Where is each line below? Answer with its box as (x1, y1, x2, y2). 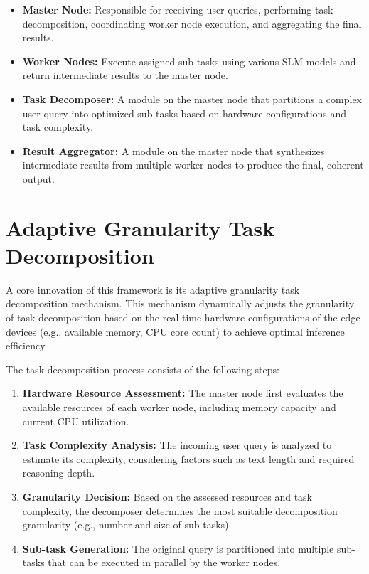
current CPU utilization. (22, 413, 129, 428)
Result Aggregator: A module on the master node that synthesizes (22, 143, 325, 158)
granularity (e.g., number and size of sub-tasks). (22, 517, 232, 532)
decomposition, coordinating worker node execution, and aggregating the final (22, 16, 362, 31)
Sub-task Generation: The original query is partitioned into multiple (22, 541, 334, 556)
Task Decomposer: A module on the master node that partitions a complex (22, 91, 362, 106)
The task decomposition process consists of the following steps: (6, 361, 279, 376)
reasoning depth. (22, 465, 95, 480)
